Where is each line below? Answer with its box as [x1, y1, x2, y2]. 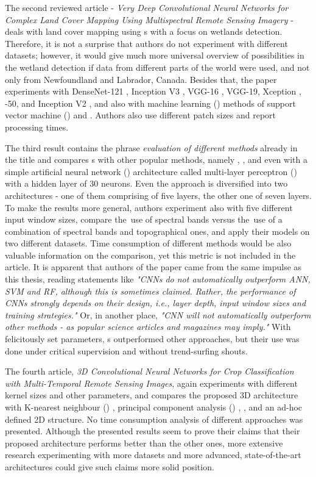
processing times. [5, 120, 69, 133]
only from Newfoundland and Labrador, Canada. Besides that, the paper [5, 73, 277, 85]
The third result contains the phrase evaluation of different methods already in [5, 141, 298, 154]
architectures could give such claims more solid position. [5, 460, 214, 473]
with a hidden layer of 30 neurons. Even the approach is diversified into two [5, 177, 288, 190]
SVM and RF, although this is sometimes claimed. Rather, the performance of [5, 284, 296, 297]
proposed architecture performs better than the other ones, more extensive [5, 436, 283, 449]
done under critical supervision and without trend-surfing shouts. [5, 344, 248, 357]
